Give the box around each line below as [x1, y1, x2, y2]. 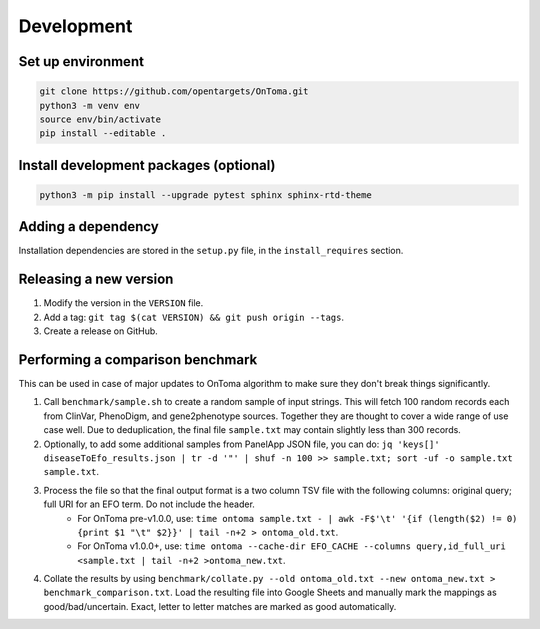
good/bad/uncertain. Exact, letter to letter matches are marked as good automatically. [43, 600, 397, 612]
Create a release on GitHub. [43, 325, 159, 337]
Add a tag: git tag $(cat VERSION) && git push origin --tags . [43, 311, 345, 323]
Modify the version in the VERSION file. [43, 297, 204, 309]
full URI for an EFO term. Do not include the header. [43, 498, 255, 510]
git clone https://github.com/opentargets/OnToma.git [39, 86, 309, 97]
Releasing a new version [18, 271, 174, 288]
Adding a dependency [18, 218, 159, 235]
